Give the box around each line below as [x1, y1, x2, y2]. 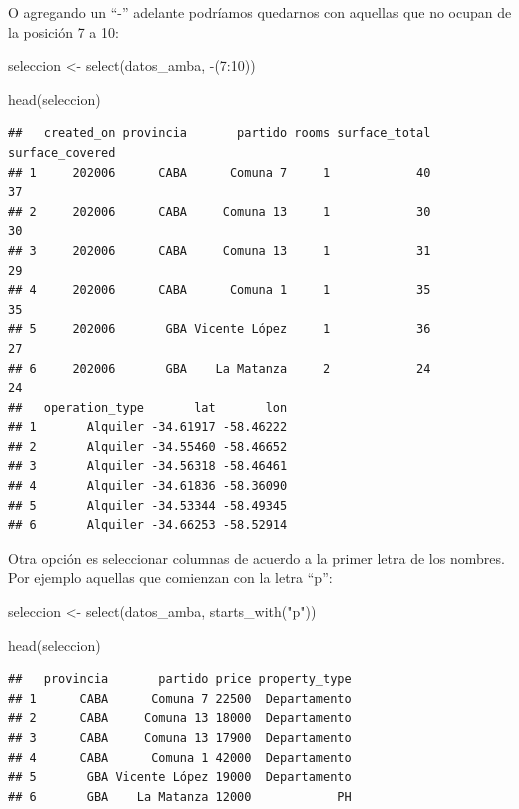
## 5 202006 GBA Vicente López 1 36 [8, 322, 431, 337]
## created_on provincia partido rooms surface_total [8, 126, 431, 141]
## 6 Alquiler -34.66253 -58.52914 [8, 518, 288, 533]
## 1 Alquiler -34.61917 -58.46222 [8, 420, 288, 435]
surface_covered [8, 145, 116, 160]
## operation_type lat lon [8, 400, 288, 415]
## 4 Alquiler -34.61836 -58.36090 [8, 479, 288, 494]
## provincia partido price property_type [8, 672, 352, 687]
